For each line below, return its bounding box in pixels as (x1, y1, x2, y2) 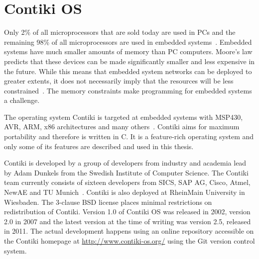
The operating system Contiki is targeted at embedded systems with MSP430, (4, 111, 243, 122)
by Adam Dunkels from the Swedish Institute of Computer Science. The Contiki (4, 167, 249, 177)
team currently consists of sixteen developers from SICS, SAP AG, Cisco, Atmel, (4, 177, 251, 187)
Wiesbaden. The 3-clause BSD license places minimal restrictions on (4, 196, 212, 207)
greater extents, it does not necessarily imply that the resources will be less (4, 76, 234, 86)
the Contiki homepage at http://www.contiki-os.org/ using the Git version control (4, 236, 255, 246)
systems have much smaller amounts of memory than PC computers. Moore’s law (4, 46, 253, 57)
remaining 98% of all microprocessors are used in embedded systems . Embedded (4, 36, 252, 47)
